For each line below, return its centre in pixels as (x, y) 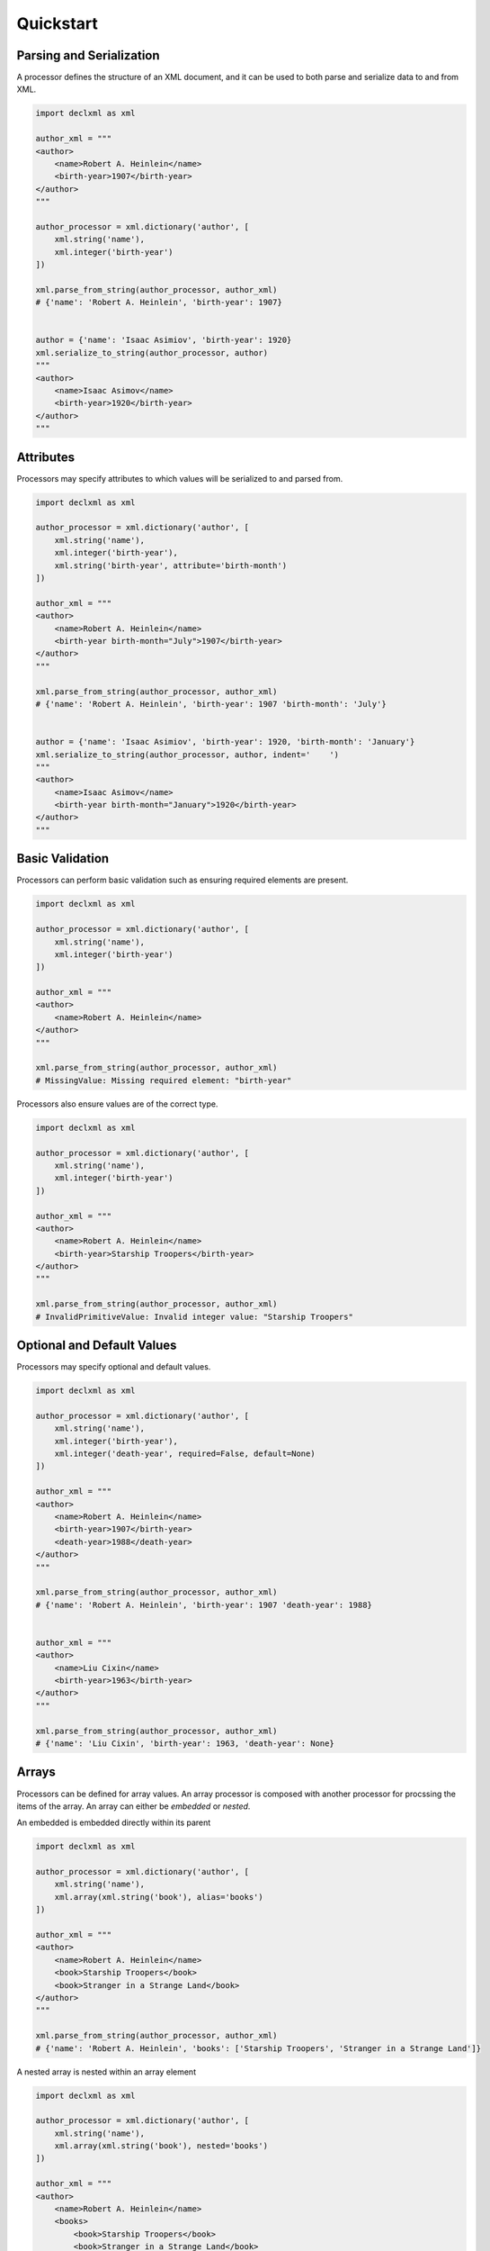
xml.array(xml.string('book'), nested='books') (161, 2146)
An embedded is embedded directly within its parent (114, 1822)
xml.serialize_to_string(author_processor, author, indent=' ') (187, 755)
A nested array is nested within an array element (107, 2072)
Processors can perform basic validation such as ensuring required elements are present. (183, 880)
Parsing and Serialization (89, 55)
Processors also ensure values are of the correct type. (117, 1104)
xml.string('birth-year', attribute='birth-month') (171, 565)
